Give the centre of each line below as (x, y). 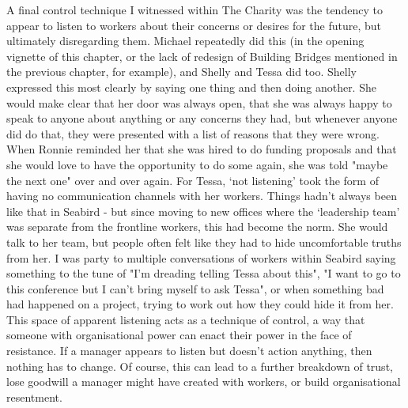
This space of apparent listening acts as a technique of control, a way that (186, 319)
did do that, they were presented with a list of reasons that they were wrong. (193, 133)
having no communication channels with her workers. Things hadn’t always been (202, 196)
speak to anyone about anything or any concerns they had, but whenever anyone (202, 118)
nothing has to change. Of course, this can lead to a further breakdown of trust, (200, 366)
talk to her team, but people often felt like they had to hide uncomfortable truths (204, 242)
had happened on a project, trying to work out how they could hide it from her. (200, 304)
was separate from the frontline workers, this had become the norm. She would (197, 227)
